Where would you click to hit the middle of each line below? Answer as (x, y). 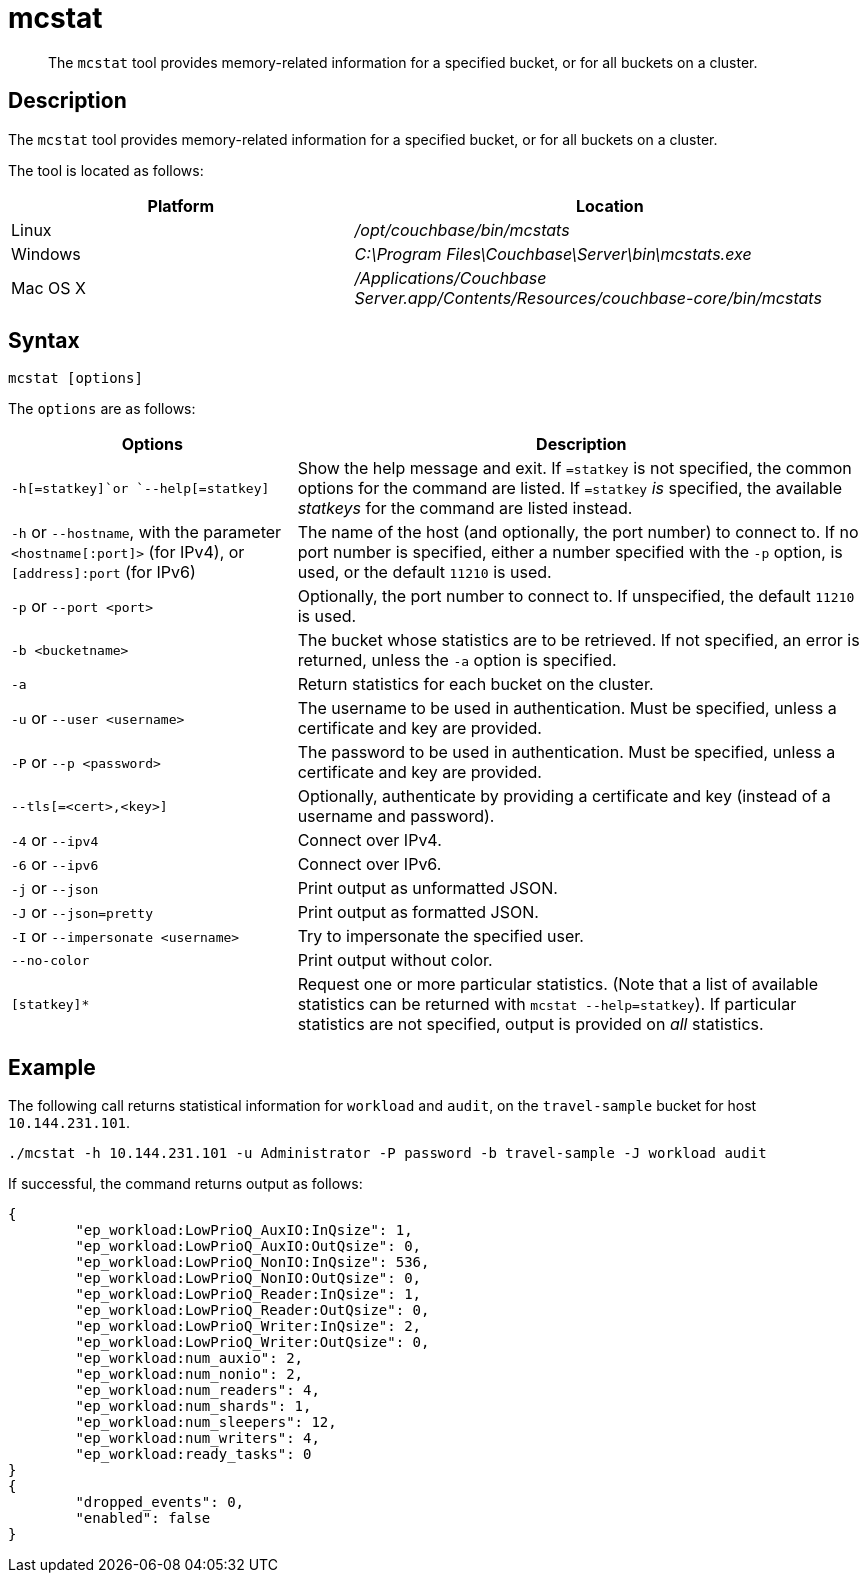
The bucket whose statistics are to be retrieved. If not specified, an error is (578, 640)
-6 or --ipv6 (55, 864)
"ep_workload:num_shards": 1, (193, 1406)
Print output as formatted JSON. (418, 912)
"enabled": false (143, 1518)
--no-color (50, 960)
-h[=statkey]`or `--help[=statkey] (140, 488)
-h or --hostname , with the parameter (146, 532)
